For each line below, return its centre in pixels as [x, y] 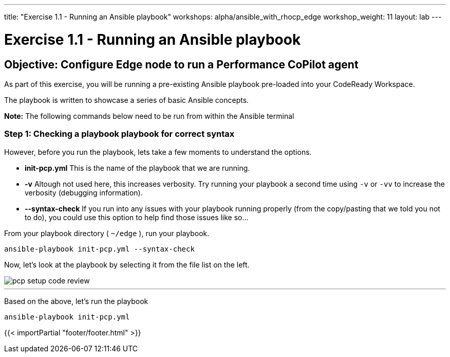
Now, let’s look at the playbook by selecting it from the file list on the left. [127, 264]
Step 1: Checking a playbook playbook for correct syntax [119, 134]
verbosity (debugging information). [84, 192]
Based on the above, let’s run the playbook [76, 301]
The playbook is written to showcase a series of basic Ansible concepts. [127, 100]
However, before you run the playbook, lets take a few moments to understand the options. [158, 152]
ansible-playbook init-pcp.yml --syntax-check [99, 249]
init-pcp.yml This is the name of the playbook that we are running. [137, 168]
